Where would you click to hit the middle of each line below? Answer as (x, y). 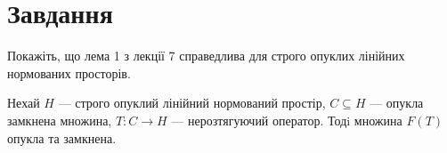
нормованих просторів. (69, 72)
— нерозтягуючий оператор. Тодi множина (287, 120)
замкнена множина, (60, 120)
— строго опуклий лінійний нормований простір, (192, 103)
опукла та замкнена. (62, 137)
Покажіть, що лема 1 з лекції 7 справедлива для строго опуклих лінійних (206, 56)
